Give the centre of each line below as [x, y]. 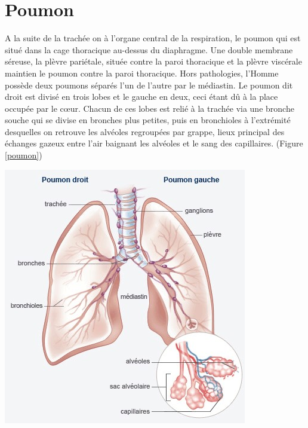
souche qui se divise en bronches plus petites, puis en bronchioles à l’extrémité [148, 120]
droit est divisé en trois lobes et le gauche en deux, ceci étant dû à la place [141, 97]
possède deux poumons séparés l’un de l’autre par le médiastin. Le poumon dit [149, 85]
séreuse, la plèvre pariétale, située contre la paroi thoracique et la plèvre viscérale [153, 61]
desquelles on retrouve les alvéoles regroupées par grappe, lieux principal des [145, 131]
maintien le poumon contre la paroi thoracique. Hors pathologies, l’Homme [142, 73]
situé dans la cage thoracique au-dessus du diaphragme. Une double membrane [149, 49]
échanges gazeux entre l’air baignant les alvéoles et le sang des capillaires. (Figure [154, 143]
